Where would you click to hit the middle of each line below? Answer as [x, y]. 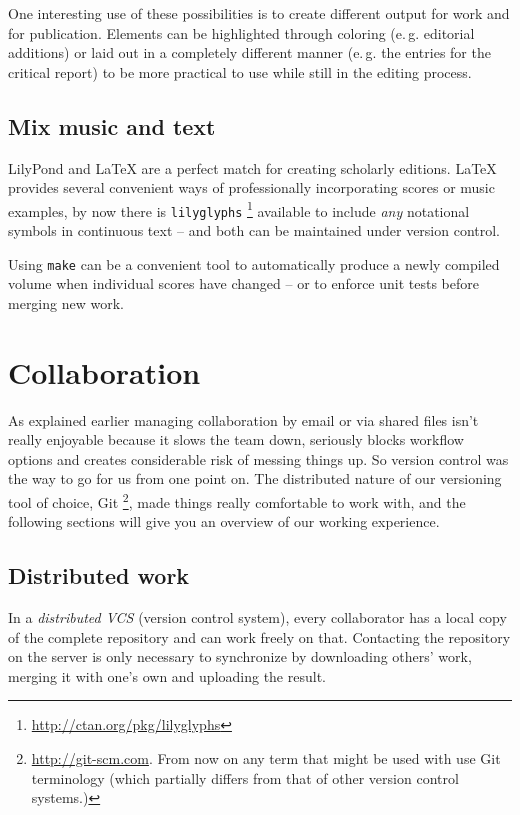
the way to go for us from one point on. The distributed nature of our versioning [255, 478]
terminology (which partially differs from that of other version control [245, 777]
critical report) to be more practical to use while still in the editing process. [240, 71]
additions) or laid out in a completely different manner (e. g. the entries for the [249, 52]
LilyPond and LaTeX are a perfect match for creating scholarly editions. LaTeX [252, 167]
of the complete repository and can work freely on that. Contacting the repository [259, 636]
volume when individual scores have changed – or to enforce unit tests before [244, 283]
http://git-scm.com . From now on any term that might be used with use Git [266, 758]
